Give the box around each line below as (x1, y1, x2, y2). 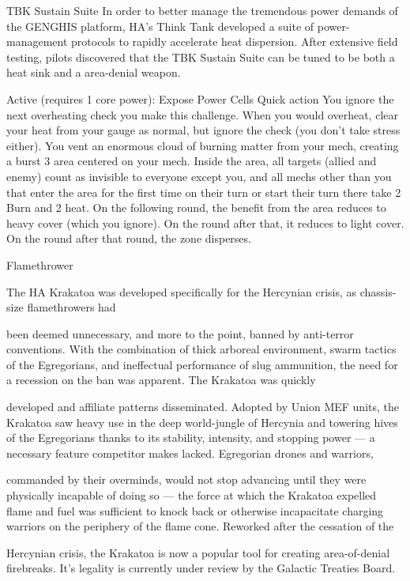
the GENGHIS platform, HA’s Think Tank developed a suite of (6, 17, 314, 34)
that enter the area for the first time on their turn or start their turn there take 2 (6, 183, 401, 200)
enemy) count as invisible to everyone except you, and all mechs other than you (6, 168, 392, 184)
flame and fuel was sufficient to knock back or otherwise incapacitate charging (6, 502, 384, 519)
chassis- (359, 283, 397, 300)
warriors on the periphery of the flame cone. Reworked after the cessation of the (6, 518, 394, 534)
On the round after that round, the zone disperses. (6, 230, 251, 247)
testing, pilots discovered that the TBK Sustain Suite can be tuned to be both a (6, 48, 395, 65)
